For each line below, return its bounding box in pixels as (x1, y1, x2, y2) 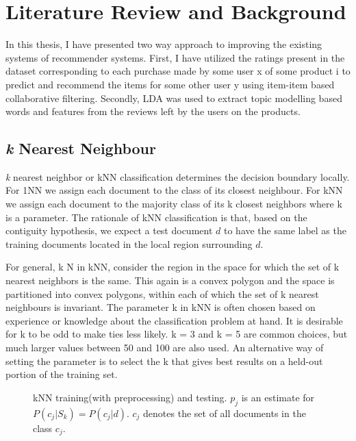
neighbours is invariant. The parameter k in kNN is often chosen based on (5, 300, 316, 314)
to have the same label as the (223, 223, 346, 238)
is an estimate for (241, 390, 315, 404)
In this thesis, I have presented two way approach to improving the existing (5, 37, 322, 51)
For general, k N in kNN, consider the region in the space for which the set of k (5, 260, 340, 274)
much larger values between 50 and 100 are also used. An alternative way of (5, 340, 324, 355)
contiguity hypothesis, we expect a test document (5, 223, 213, 238)
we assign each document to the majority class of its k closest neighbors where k (5, 197, 342, 211)
